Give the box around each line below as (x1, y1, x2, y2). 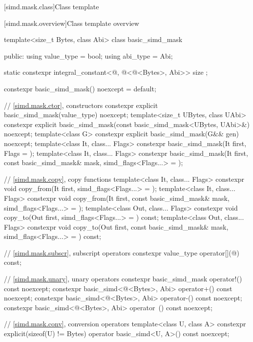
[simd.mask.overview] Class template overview (4, 18, 139, 28)
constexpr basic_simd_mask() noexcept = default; (4, 83, 156, 93)
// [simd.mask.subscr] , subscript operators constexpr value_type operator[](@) (4, 247, 239, 257)
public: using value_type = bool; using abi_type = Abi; (4, 50, 173, 61)
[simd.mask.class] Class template (4, 1, 99, 11)
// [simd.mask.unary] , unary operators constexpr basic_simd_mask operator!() (4, 274, 242, 284)
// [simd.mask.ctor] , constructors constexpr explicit (4, 100, 158, 110)
